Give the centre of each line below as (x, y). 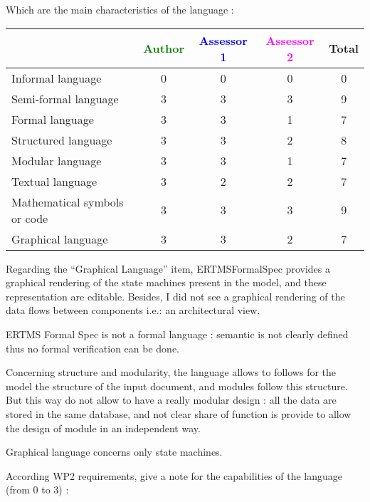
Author (164, 48)
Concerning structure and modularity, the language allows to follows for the (171, 372)
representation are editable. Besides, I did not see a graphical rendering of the (175, 296)
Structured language (62, 140)
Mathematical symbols (68, 202)
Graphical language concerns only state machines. (114, 452)
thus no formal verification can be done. (93, 348)
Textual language (54, 181)
